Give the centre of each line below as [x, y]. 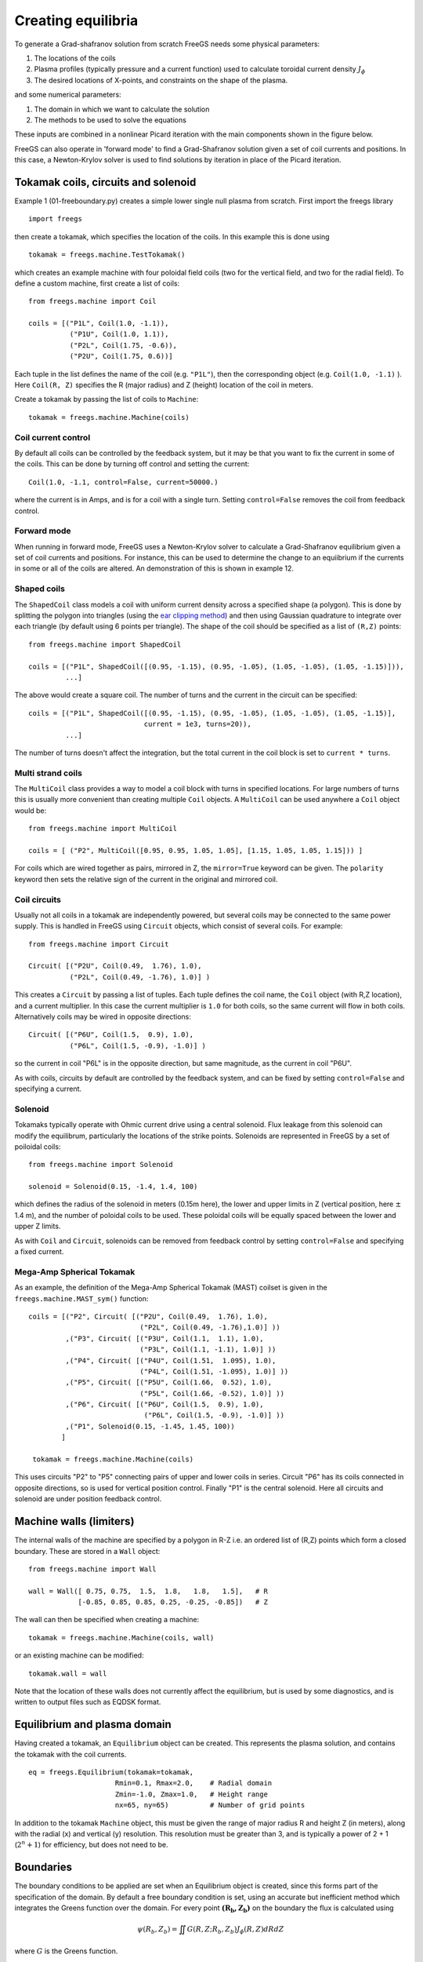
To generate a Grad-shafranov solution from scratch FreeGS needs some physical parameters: [167, 44]
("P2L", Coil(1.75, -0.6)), [123, 345]
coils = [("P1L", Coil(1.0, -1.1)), [99, 323]
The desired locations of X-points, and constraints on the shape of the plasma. [161, 80]
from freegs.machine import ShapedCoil [105, 644]
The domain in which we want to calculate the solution [122, 109]
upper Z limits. [38, 1226]
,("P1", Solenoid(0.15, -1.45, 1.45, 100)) [150, 1426]
